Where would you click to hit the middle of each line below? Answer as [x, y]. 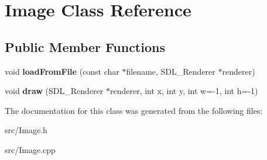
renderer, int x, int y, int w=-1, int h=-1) [184, 91]
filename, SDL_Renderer [171, 71]
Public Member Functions [85, 46]
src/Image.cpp [30, 149]
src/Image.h [26, 130]
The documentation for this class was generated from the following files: [134, 110]
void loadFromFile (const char [62, 71]
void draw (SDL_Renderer [54, 91]
